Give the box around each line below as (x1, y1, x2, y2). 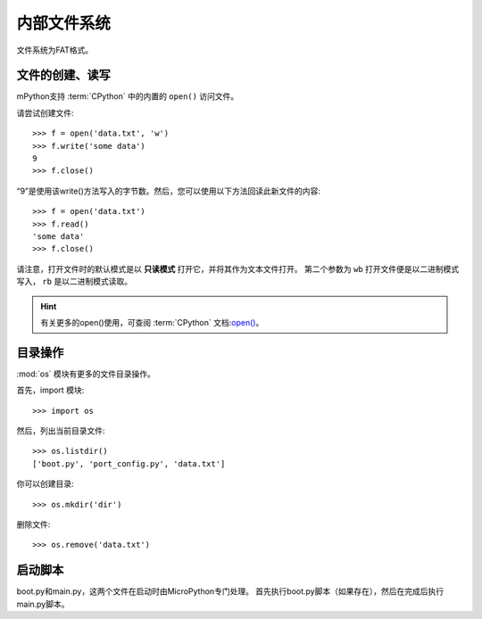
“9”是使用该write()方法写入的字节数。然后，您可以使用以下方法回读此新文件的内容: (16, 186, 321, 196)
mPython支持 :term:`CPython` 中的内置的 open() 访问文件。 (16, 91, 239, 102)
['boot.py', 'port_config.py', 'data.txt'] (32, 458, 226, 468)
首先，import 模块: (16, 384, 85, 396)
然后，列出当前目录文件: (16, 425, 106, 436)
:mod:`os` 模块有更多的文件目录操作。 (16, 368, 156, 379)
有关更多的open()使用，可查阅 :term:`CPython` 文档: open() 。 (40, 317, 264, 327)
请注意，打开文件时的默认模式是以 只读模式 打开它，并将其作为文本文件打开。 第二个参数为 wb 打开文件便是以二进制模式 (16, 263, 460, 274)
